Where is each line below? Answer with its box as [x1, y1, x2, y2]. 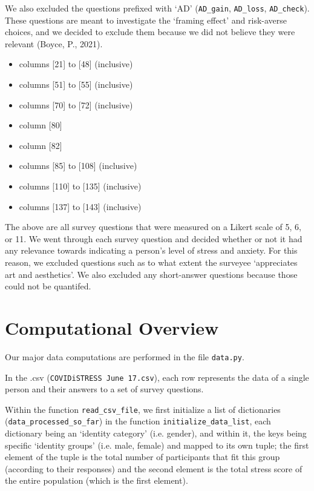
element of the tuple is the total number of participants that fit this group [5, 450, 280, 463]
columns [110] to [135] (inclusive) [19, 180, 142, 192]
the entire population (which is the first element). [5, 474, 188, 487]
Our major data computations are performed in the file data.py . [5, 350, 244, 363]
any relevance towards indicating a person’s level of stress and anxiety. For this [5, 244, 298, 257]
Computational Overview [5, 315, 219, 340]
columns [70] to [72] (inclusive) [19, 98, 133, 111]
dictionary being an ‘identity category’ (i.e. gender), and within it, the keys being [5, 427, 307, 440]
